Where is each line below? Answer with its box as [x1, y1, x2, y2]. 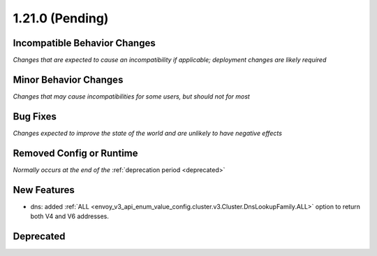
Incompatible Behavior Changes [13, 37, 156, 49]
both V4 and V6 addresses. [30, 212, 110, 220]
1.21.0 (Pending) [13, 10, 109, 26]
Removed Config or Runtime [13, 147, 138, 159]
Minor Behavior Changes [13, 73, 124, 85]
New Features [13, 184, 75, 196]
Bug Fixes [13, 111, 57, 122]
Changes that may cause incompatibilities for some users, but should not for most [13, 92, 251, 101]
